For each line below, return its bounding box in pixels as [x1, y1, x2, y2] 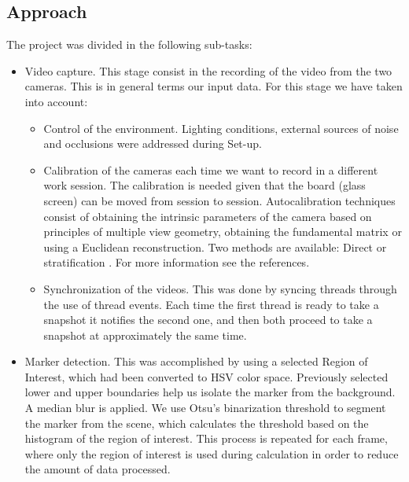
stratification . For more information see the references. [43, 254, 310, 270]
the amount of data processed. [24, 461, 171, 477]
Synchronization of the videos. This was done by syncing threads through [43, 280, 397, 296]
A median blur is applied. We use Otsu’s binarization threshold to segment [24, 399, 386, 416]
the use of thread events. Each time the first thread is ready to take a [43, 296, 379, 312]
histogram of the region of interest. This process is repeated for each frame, [24, 430, 388, 447]
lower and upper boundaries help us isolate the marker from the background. [24, 384, 396, 400]
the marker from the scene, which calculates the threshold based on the [24, 414, 369, 431]
